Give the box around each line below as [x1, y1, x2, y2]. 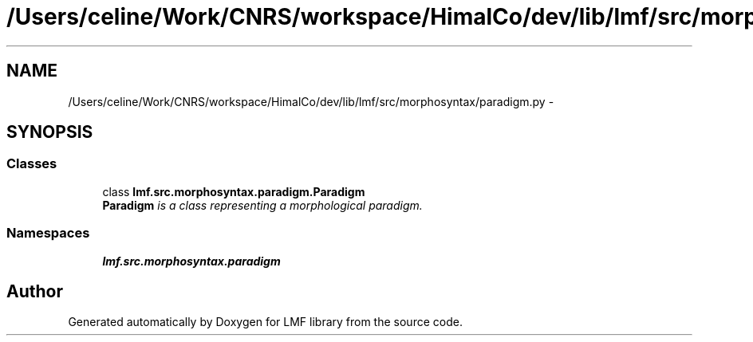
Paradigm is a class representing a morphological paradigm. [102, 198, 423, 212]
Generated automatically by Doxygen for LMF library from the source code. [68, 315, 463, 329]
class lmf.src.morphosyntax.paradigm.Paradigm [102, 184, 365, 199]
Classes [6, 155, 57, 172]
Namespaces [6, 225, 90, 242]
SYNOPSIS [6, 122, 93, 143]
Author [6, 281, 63, 301]
